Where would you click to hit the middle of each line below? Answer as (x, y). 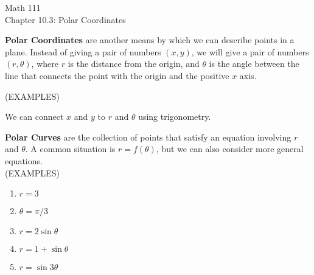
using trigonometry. (175, 117)
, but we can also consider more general (230, 149)
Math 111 (23, 7)
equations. (24, 160)
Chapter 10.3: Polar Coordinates (65, 19)
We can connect (34, 117)
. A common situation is (70, 149)
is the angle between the (254, 64)
